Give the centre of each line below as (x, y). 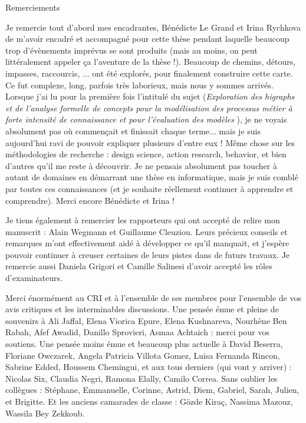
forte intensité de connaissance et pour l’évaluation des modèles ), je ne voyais (146, 119)
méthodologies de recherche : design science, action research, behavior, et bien (146, 154)
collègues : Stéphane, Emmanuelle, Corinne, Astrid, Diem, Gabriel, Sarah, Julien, (152, 390)
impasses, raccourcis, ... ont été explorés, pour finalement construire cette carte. (149, 73)
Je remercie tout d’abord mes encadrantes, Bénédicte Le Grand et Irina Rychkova (153, 27)
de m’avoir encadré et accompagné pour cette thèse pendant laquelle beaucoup (147, 39)
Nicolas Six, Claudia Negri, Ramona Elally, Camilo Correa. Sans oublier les (142, 378)
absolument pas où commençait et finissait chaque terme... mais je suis (133, 130)
